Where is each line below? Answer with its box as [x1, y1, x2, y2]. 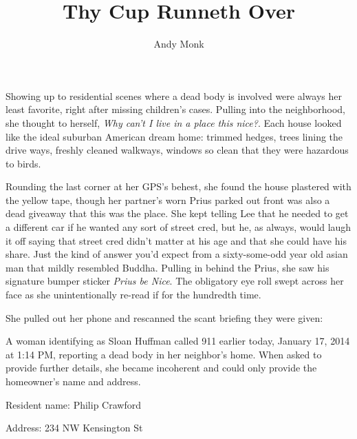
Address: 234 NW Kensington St [6, 420, 143, 435]
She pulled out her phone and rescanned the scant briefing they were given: [6, 310, 323, 325]
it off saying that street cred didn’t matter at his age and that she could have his [6, 233, 347, 247]
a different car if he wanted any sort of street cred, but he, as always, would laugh [6, 220, 351, 234]
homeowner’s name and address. [6, 374, 141, 388]
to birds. [6, 156, 41, 170]
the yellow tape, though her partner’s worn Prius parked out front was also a [6, 192, 330, 207]
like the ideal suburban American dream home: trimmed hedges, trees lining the [6, 129, 343, 143]
